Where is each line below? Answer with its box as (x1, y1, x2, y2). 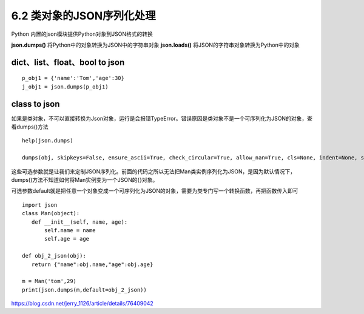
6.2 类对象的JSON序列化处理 (11, 9, 156, 22)
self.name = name (44, 227, 96, 233)
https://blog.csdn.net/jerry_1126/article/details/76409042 (11, 300, 154, 307)
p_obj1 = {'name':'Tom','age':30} (22, 75, 124, 82)
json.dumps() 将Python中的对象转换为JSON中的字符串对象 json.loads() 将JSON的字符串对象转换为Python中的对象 (11, 41, 300, 48)
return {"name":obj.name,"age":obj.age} (31, 261, 153, 268)
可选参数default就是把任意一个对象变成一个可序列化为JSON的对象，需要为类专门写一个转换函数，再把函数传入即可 (11, 187, 298, 195)
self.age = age (44, 235, 90, 242)
